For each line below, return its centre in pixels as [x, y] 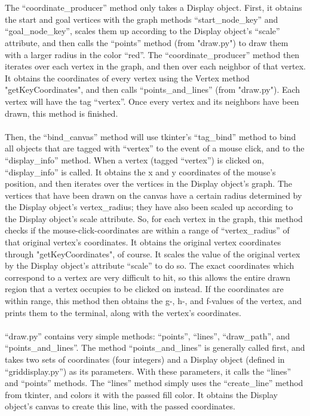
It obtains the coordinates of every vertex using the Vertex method [127, 78]
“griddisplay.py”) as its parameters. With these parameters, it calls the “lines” [148, 371]
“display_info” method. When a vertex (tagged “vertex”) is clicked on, [134, 160]
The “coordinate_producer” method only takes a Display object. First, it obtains [154, 7]
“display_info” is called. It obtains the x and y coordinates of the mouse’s [140, 171]
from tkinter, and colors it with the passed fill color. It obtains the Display [141, 394]
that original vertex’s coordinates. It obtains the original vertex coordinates [143, 242]
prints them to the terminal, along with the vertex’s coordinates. [123, 312]
